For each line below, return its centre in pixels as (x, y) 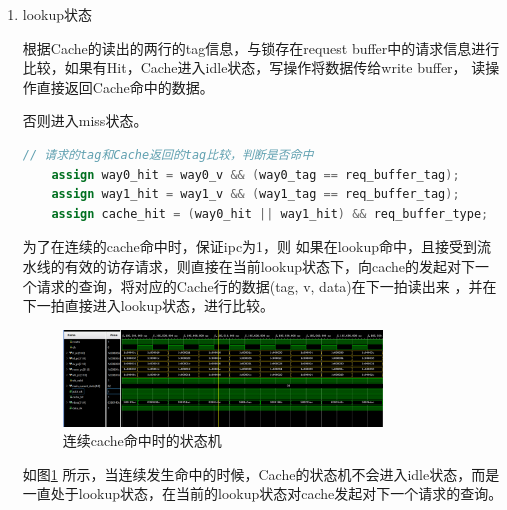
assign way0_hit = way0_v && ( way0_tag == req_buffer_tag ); (255, 174)
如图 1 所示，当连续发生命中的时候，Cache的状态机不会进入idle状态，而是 (261, 473)
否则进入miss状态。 (85, 120)
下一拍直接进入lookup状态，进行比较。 (148, 305)
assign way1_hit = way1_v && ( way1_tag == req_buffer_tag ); (255, 194)
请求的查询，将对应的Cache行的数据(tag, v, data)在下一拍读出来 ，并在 (266, 285)
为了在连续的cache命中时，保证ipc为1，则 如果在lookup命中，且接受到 (250, 246)
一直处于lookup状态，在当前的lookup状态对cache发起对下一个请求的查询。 (262, 493)
